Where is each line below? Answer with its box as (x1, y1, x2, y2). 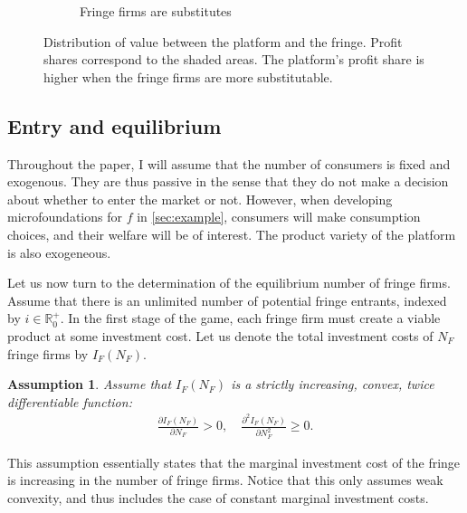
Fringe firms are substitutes (80, 2, 232, 20)
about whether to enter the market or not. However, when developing (7, 189, 393, 208)
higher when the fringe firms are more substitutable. (43, 67, 333, 86)
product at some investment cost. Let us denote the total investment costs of (7, 326, 434, 345)
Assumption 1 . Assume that (7, 375, 172, 394)
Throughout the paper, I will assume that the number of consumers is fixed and (7, 154, 451, 173)
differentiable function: (7, 392, 132, 411)
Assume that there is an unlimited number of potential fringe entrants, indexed (7, 290, 447, 309)
